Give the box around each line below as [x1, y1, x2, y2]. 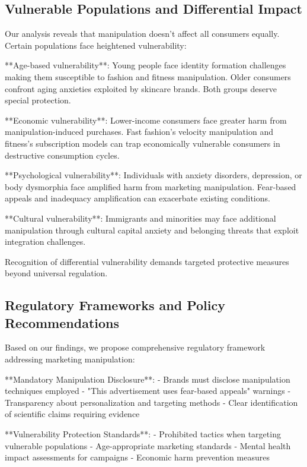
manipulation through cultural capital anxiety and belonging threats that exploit [5, 223, 299, 236]
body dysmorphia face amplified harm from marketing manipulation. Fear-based [5, 180, 296, 193]
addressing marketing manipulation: [5, 353, 135, 365]
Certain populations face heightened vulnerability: [5, 39, 187, 51]
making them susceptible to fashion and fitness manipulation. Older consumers [5, 70, 291, 83]
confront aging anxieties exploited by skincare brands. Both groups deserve [5, 82, 277, 94]
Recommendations [5, 313, 119, 332]
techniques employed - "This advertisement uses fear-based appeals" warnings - [5, 384, 291, 397]
